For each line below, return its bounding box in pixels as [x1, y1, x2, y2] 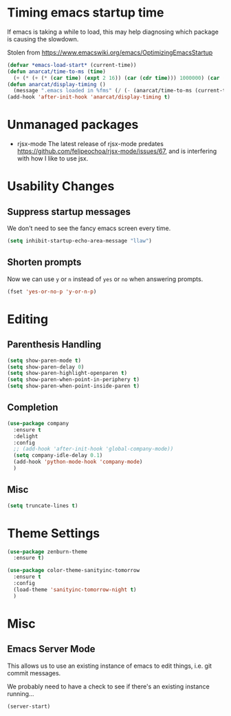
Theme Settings [7, 525, 100, 541]
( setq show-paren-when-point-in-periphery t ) [7, 376, 140, 383]
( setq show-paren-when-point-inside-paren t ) [7, 382, 140, 390]
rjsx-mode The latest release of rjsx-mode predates [16, 140, 164, 148]
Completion [7, 402, 58, 413]
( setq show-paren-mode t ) [7, 357, 81, 364]
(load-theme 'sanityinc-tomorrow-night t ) [13, 586, 137, 593]
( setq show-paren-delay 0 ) [7, 363, 85, 370]
